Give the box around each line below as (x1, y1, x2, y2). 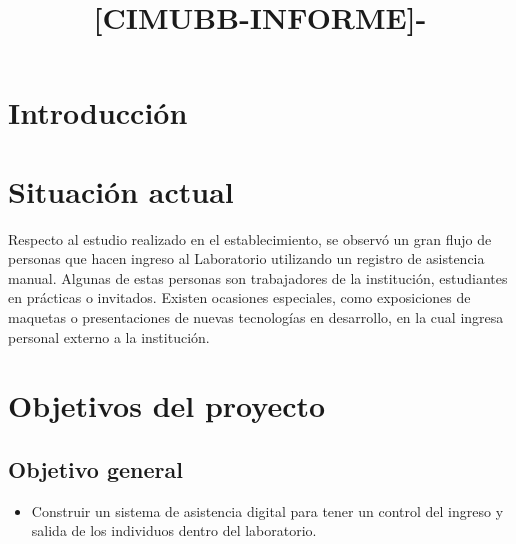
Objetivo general (8, 454, 183, 485)
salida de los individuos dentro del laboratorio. (31, 520, 317, 541)
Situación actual (8, 170, 234, 211)
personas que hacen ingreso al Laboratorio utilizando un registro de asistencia (8, 248, 485, 269)
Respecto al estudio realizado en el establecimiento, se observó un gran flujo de (8, 228, 492, 249)
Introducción (8, 92, 188, 133)
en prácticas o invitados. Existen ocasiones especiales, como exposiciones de (8, 287, 471, 308)
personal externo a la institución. (8, 326, 210, 347)
